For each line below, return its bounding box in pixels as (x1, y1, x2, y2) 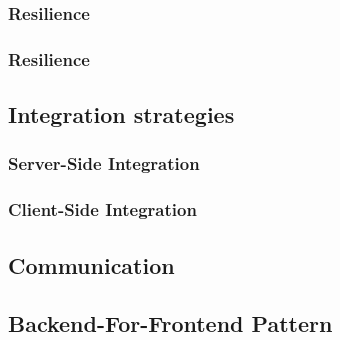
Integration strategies (8, 99, 235, 130)
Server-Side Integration (8, 151, 200, 176)
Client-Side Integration (8, 197, 197, 222)
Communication (8, 249, 175, 280)
